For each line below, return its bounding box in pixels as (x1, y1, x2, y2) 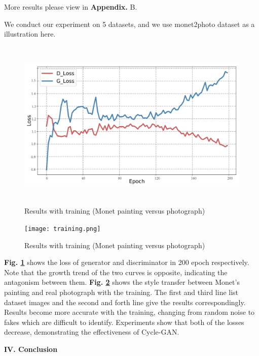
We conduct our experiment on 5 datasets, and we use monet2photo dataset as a (4, 18, 255, 29)
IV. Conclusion (4, 343, 58, 354)
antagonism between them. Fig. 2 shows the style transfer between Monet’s (4, 277, 240, 287)
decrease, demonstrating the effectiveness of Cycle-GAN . (4, 327, 179, 337)
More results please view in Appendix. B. (4, 2, 137, 12)
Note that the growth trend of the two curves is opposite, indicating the (4, 266, 228, 277)
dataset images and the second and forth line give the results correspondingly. (4, 296, 246, 307)
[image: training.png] (24, 225, 101, 232)
